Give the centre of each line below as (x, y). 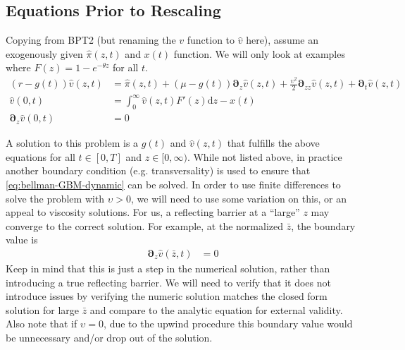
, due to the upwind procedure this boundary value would (228, 324)
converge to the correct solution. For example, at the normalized (145, 225)
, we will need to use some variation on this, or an (239, 198)
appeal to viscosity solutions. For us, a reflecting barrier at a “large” (153, 212)
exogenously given (44, 53)
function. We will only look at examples (259, 53)
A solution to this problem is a (72, 143)
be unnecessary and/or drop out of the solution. (109, 338)
